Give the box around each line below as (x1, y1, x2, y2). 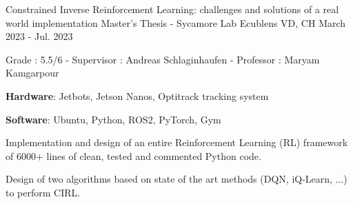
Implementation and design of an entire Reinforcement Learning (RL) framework (6, 135, 348, 150)
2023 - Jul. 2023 (6, 29, 73, 43)
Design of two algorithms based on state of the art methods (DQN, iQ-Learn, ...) (6, 172, 347, 186)
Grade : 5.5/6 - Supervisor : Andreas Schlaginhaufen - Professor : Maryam (6, 52, 320, 66)
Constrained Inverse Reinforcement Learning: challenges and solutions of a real (6, 2, 339, 16)
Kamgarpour (6, 65, 59, 80)
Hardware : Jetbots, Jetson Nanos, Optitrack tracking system (6, 88, 269, 103)
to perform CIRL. (6, 185, 81, 199)
